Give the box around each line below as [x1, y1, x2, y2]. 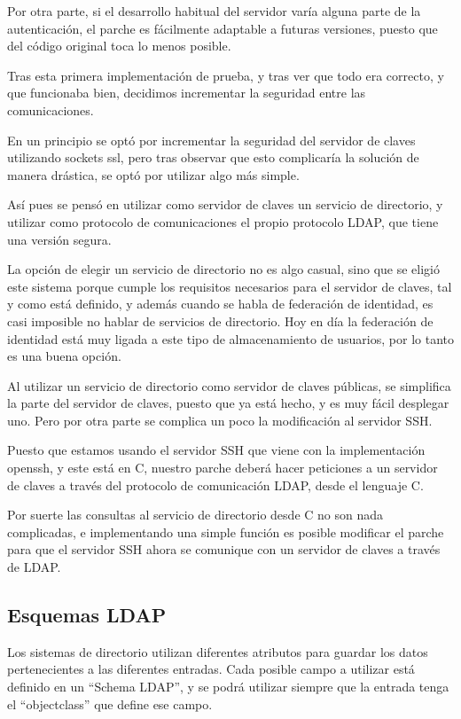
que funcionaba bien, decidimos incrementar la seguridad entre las [7, 83, 366, 102]
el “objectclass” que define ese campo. [7, 694, 213, 713]
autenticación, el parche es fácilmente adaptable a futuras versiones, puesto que [7, 19, 438, 37]
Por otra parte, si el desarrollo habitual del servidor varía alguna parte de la [7, 2, 421, 20]
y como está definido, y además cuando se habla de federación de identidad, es [7, 294, 434, 313]
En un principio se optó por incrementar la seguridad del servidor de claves [7, 130, 416, 149]
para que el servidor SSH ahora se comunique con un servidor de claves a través [7, 540, 441, 559]
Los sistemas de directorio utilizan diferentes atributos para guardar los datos [7, 642, 428, 660]
